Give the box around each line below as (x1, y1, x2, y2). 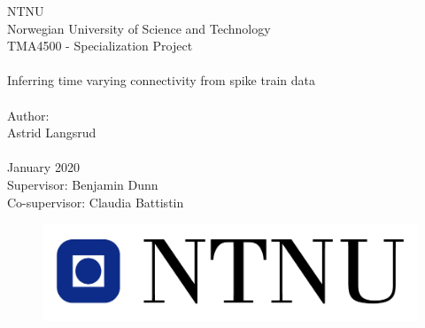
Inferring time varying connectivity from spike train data (7, 71, 315, 90)
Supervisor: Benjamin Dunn (7, 175, 158, 193)
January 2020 (7, 158, 80, 176)
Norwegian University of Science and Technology (7, 19, 271, 37)
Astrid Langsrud (7, 123, 97, 142)
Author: (7, 105, 50, 124)
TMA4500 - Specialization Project (7, 36, 193, 55)
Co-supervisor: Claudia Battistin (7, 192, 184, 211)
